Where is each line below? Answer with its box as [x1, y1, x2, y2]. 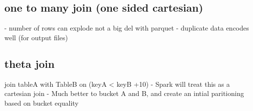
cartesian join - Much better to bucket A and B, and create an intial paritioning [4, 88, 244, 98]
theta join [4, 56, 55, 71]
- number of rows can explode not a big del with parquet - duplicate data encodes [4, 23, 249, 33]
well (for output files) [4, 32, 68, 42]
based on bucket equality [4, 97, 79, 108]
